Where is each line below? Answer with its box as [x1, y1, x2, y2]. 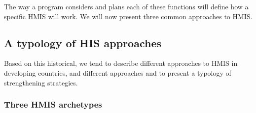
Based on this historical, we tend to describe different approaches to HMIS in [4, 58, 238, 68]
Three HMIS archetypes [4, 98, 102, 111]
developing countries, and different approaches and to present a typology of [4, 67, 231, 78]
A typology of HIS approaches [4, 35, 161, 50]
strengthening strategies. [4, 77, 78, 87]
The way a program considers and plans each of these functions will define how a [4, 1, 249, 11]
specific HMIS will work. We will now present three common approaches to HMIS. [4, 11, 253, 21]
